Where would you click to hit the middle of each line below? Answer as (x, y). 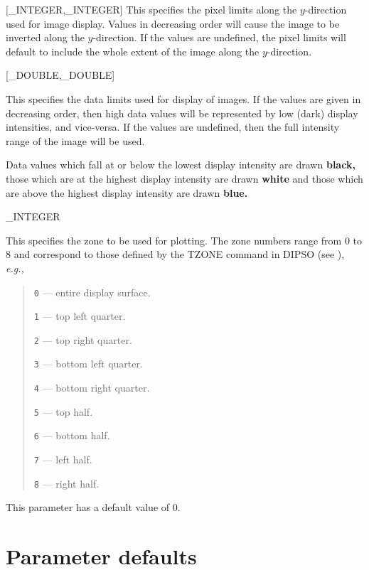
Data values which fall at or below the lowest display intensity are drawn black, (181, 165)
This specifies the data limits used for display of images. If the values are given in (183, 98)
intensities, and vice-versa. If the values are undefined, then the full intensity (173, 127)
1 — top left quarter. (80, 316)
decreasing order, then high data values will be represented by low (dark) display (182, 113)
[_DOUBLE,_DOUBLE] (60, 75)
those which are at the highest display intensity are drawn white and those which (184, 178)
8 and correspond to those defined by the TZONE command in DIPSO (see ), (175, 254)
